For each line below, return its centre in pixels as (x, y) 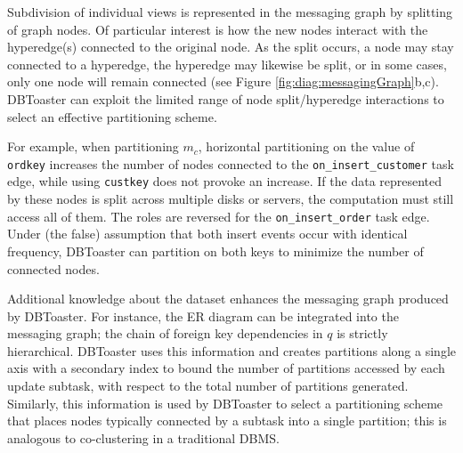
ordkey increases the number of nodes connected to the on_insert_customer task (231, 163)
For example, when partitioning (93, 146)
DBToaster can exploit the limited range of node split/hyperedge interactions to (226, 98)
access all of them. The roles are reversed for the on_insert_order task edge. (219, 216)
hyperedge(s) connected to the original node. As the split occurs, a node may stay (231, 47)
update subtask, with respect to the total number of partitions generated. (208, 386)
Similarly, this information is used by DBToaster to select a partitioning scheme (225, 403)
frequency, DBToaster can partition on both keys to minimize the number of (215, 251)
